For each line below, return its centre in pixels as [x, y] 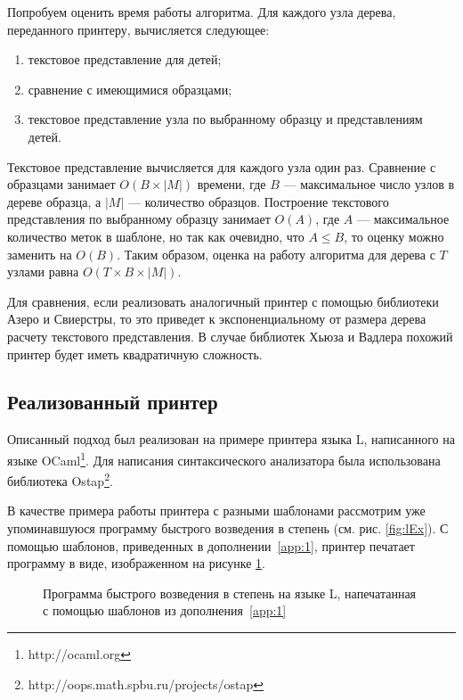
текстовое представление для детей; [125, 59]
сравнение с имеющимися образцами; [130, 89]
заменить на [40, 254]
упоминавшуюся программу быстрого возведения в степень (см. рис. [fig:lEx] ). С [228, 527]
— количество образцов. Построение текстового [259, 201]
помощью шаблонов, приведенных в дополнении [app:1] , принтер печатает [211, 545]
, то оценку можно [394, 236]
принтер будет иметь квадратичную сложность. [135, 354]
